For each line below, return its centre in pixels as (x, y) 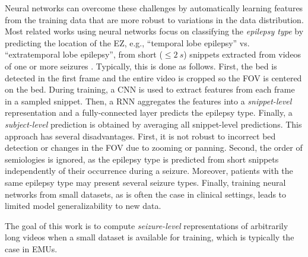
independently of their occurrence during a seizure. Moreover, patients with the (149, 171)
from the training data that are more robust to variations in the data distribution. (154, 19)
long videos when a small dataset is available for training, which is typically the (150, 237)
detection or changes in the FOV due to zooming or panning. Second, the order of (154, 147)
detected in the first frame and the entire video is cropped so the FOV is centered (153, 77)
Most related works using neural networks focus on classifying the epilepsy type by (154, 31)
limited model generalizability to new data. (83, 206)
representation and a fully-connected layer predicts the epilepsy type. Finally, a (149, 112)
